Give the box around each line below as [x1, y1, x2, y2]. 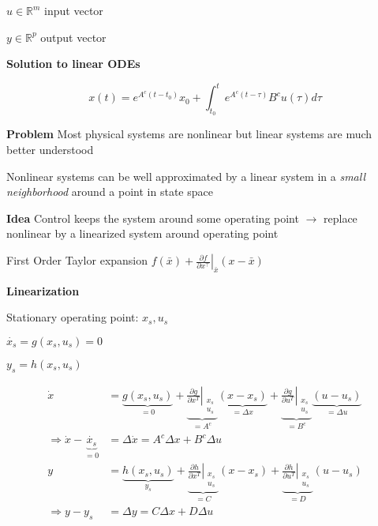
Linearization [6, 282, 80, 299]
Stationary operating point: [6, 309, 139, 325]
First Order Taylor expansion [6, 252, 148, 269]
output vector [40, 28, 107, 45]
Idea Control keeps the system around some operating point [6, 209, 299, 226]
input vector [44, 2, 103, 18]
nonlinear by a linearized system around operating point [6, 225, 279, 242]
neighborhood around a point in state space [6, 183, 213, 200]
